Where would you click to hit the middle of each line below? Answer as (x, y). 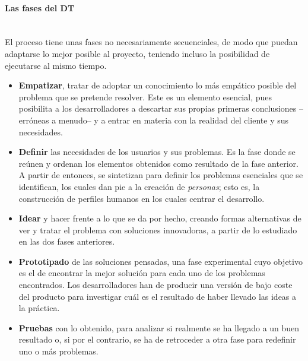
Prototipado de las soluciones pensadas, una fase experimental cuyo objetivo (161, 261)
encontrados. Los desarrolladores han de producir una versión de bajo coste (155, 285)
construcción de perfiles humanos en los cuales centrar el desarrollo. (142, 198)
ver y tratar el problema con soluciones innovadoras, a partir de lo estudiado (158, 229)
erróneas (34, 120)
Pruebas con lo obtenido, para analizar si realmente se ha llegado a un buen (159, 327)
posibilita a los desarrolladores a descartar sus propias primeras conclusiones (158, 108)
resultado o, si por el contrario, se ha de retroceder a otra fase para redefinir (157, 339)
